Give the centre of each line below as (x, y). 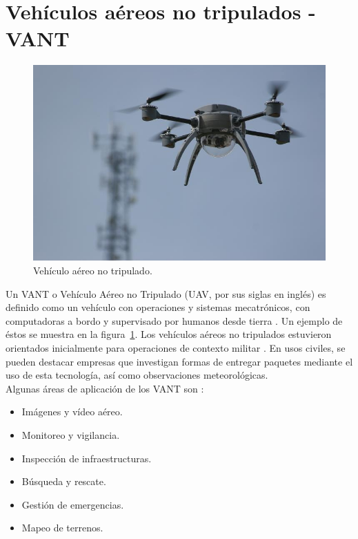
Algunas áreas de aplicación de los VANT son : (105, 388)
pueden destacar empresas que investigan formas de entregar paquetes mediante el (179, 361)
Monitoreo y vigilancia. (71, 434)
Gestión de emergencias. (73, 504)
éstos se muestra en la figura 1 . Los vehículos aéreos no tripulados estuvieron (169, 334)
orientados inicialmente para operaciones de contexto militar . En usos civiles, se (176, 347)
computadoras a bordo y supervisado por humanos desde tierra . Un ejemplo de (174, 320)
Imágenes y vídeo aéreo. (72, 412)
